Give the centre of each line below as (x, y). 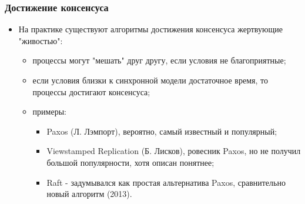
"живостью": (41, 40)
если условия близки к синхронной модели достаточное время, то (150, 80)
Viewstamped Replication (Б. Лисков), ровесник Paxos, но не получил (174, 151)
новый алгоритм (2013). (89, 194)
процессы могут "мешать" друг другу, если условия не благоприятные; (159, 60)
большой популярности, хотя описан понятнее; (130, 162)
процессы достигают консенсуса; (91, 91)
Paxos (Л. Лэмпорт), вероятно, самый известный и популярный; (162, 131)
